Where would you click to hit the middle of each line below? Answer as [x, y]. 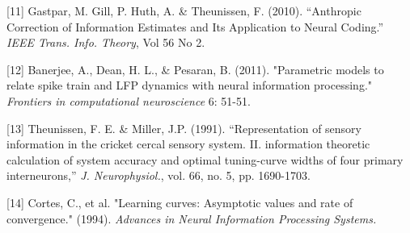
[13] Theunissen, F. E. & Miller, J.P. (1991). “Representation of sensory [184, 128]
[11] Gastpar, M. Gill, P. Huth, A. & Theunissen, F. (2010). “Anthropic [184, 10]
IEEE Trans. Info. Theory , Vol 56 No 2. [106, 42]
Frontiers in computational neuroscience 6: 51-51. [129, 100]
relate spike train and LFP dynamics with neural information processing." [190, 85]
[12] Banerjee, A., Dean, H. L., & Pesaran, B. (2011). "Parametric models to [195, 69]
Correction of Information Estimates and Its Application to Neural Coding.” [195, 26]
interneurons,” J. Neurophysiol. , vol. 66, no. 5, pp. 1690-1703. [159, 175]
